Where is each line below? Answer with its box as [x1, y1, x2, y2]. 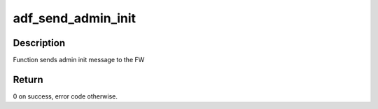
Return [13, 73, 43, 85]
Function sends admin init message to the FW [13, 56, 145, 64]
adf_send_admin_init [13, 10, 136, 26]
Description [13, 37, 66, 49]
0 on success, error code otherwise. [13, 92, 118, 101]
